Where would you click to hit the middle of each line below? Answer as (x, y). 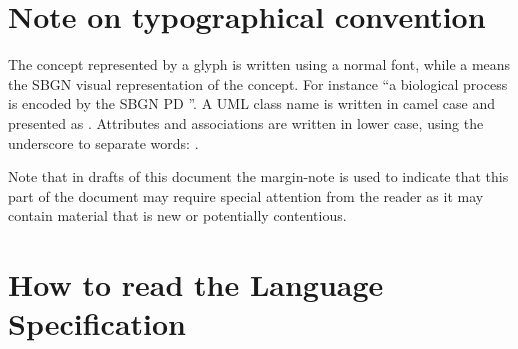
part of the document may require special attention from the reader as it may (246, 195)
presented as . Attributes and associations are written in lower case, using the (246, 122)
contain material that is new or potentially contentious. (177, 215)
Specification (97, 323)
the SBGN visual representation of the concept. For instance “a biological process (258, 83)
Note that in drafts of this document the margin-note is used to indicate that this (258, 176)
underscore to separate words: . (103, 142)
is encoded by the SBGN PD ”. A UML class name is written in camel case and (251, 103)
